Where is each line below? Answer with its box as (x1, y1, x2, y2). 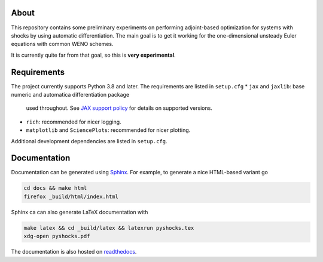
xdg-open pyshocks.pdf (23, 233, 90, 240)
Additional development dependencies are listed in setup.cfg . (11, 137, 167, 144)
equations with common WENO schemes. (11, 41, 114, 48)
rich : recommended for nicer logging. (26, 118, 122, 125)
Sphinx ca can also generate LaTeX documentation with (11, 208, 148, 215)
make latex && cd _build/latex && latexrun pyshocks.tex (23, 224, 194, 231)
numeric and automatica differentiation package (11, 91, 130, 98)
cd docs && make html (23, 185, 87, 192)
